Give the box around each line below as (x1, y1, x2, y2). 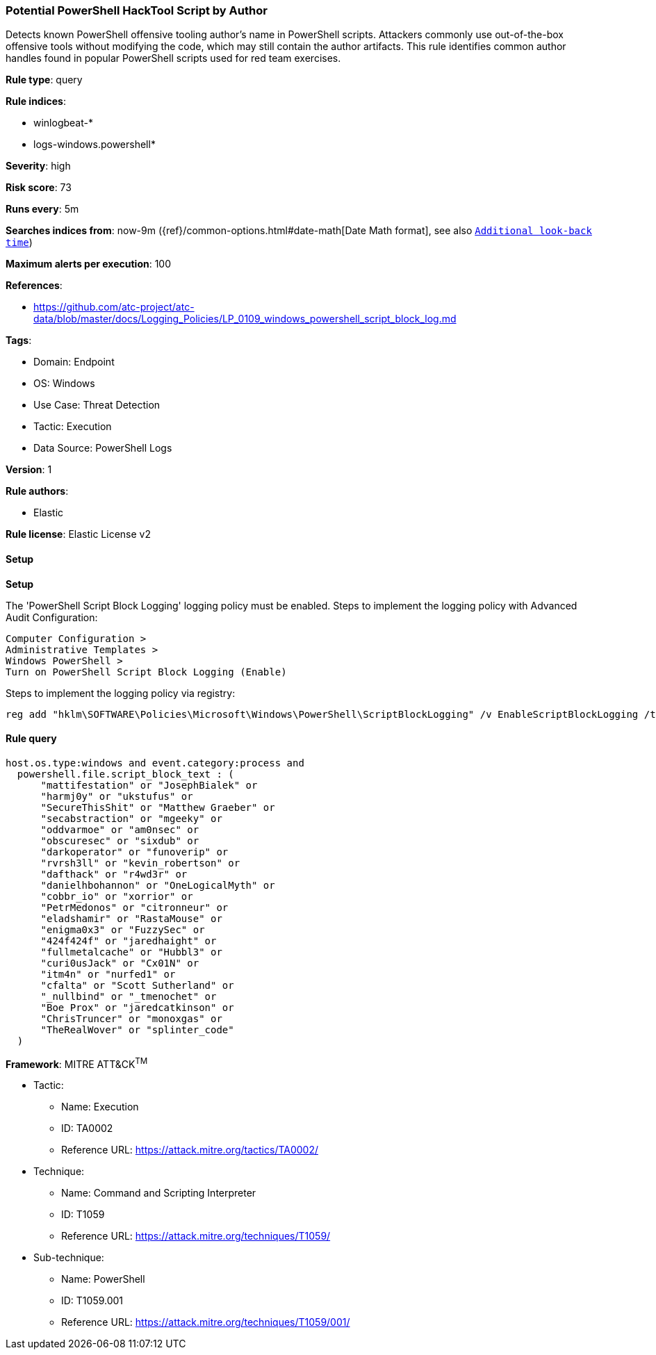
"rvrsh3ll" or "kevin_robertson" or (40, 857, 240, 869)
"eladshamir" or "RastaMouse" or (40, 912, 222, 924)
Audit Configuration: (6, 611, 98, 623)
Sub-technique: (33, 1251, 104, 1264)
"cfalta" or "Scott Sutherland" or (40, 979, 234, 991)
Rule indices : (6, 95, 66, 108)
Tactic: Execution (33, 420, 112, 433)
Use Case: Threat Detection (33, 399, 161, 411)
